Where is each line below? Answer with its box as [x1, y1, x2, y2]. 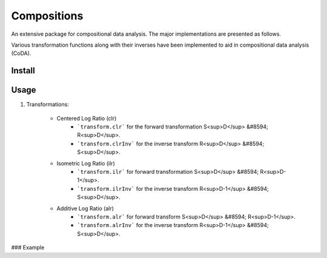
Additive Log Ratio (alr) [56, 205, 114, 212]
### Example [11, 244, 45, 251]
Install [11, 65, 36, 76]
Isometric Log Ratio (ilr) [56, 159, 115, 167]
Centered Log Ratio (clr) [56, 114, 117, 122]
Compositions [11, 9, 84, 22]
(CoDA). [11, 50, 31, 57]
